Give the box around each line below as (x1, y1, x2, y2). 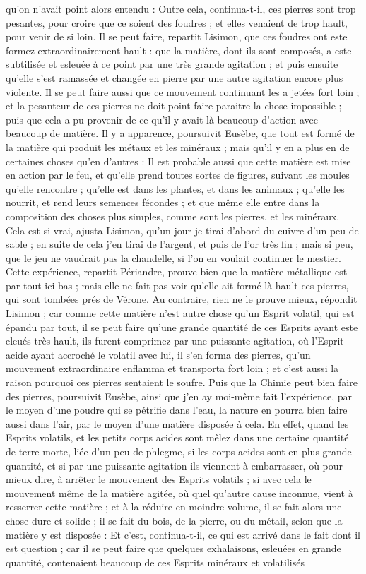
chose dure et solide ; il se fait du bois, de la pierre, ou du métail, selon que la (6, 513, 343, 527)
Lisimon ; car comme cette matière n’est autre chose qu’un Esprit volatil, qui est (6, 306, 355, 321)
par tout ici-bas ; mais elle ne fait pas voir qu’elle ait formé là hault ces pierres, (6, 277, 349, 292)
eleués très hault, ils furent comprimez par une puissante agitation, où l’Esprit (6, 333, 344, 348)
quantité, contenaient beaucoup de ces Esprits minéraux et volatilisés (6, 554, 305, 569)
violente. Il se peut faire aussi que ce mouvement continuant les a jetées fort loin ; (6, 84, 360, 99)
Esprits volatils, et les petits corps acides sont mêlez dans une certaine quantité (6, 430, 349, 445)
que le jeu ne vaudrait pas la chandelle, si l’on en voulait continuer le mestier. (6, 250, 341, 265)
